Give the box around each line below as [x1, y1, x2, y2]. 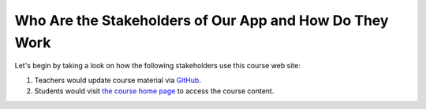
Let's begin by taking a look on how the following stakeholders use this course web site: [14, 61, 301, 71]
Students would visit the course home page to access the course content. [34, 86, 275, 96]
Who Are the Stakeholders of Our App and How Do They [14, 12, 389, 29]
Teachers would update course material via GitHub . [34, 75, 201, 85]
